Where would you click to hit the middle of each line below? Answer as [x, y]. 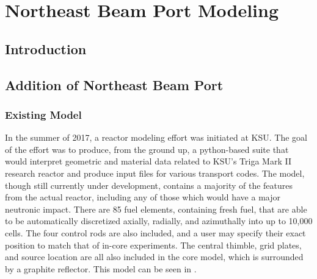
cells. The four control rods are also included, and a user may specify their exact [155, 232]
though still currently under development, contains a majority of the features [149, 185]
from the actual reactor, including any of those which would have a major [143, 197]
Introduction [46, 48]
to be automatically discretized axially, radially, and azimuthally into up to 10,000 [159, 221]
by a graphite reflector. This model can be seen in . [101, 268]
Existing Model [43, 114]
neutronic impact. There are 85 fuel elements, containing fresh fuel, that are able [156, 209]
